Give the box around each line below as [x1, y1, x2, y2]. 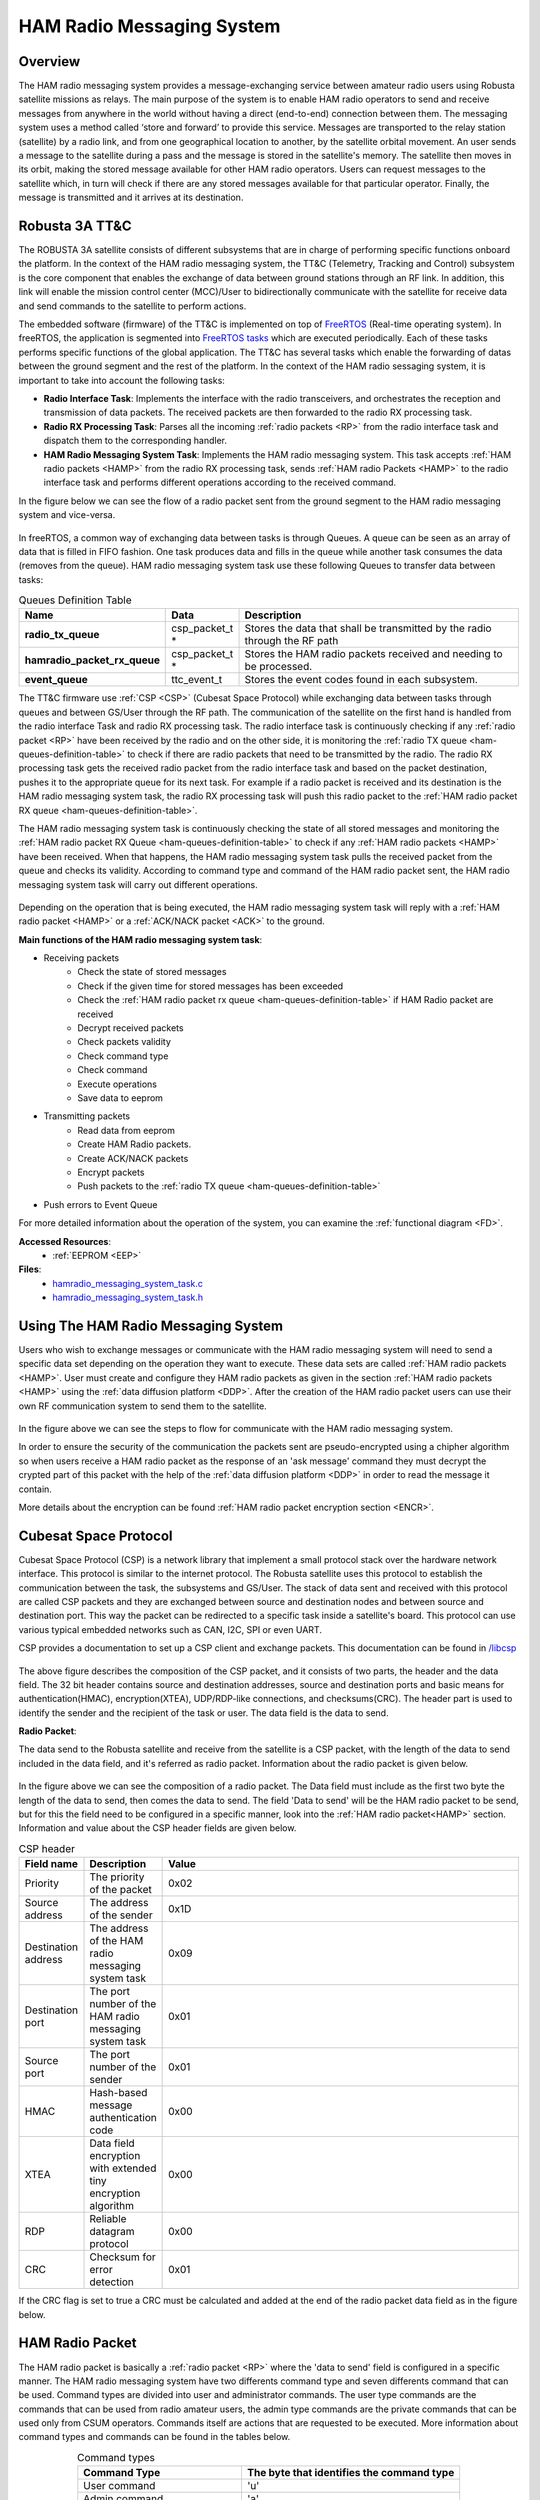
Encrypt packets [77, 1166, 145, 1178]
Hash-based [89, 2086, 148, 2100]
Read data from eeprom [77, 1124, 175, 1136]
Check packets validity [77, 1036, 172, 1048]
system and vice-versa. [18, 509, 116, 521]
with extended [89, 2161, 157, 2175]
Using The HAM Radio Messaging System [18, 1317, 284, 1334]
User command [83, 2479, 156, 2493]
